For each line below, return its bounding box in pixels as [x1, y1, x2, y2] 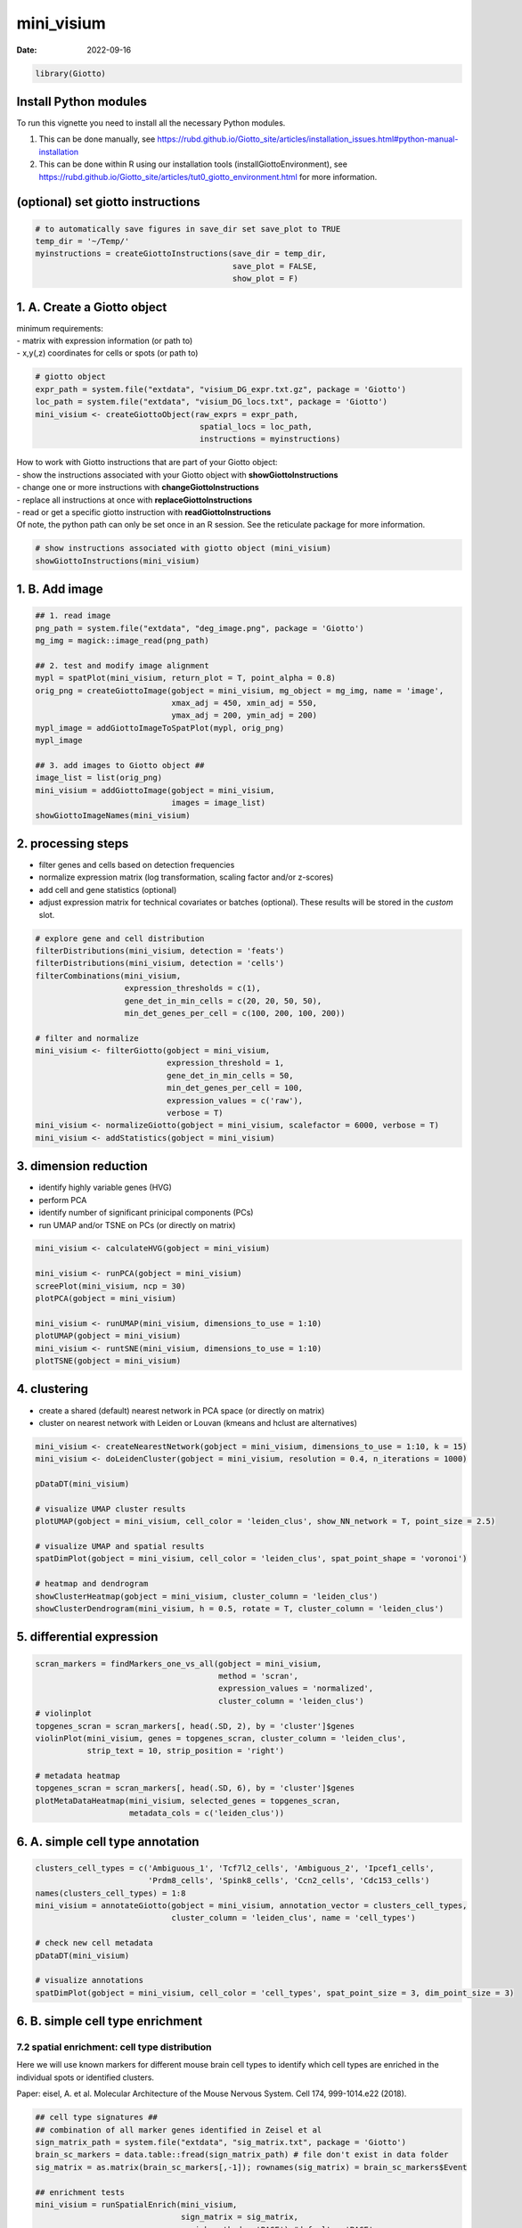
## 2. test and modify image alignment [35, 660, 209, 670]
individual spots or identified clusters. [16, 2072, 155, 2083]
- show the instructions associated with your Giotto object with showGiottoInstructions [16, 469, 338, 480]
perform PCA [38, 1194, 87, 1205]
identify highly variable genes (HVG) [38, 1182, 173, 1193]
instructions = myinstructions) [199, 434, 341, 445]
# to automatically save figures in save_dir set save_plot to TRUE [35, 224, 341, 233]
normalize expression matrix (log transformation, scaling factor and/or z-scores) [38, 872, 334, 882]
